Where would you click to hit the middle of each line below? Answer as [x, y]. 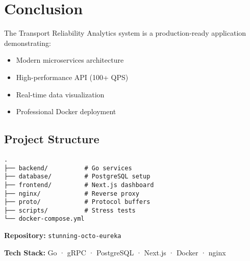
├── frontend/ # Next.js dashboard [79, 185]
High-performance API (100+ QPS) [72, 77]
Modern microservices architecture [70, 60]
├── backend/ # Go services [68, 168]
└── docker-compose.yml [44, 219]
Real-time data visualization [60, 94]
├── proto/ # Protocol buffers [77, 202]
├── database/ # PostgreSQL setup [77, 177]
